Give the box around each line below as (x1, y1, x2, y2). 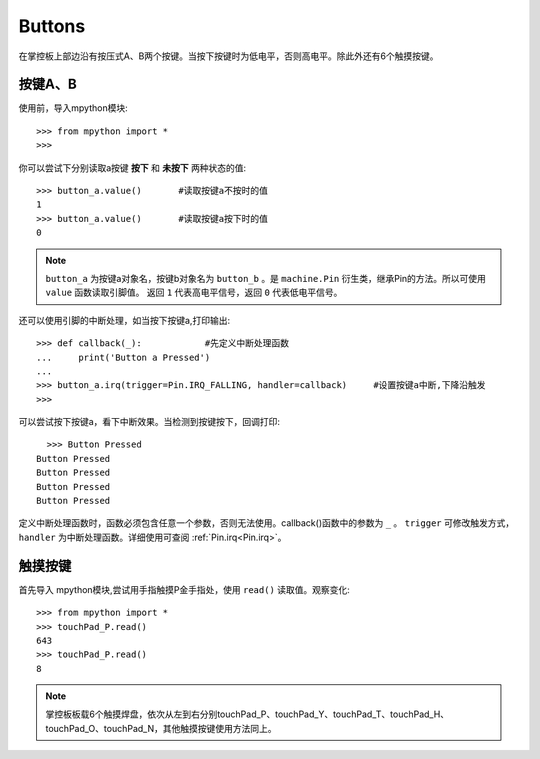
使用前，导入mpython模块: (18, 102, 129, 114)
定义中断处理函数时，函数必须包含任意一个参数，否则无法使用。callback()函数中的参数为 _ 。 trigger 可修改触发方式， (18, 517, 515, 529)
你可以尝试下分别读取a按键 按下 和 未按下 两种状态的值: (18, 161, 247, 174)
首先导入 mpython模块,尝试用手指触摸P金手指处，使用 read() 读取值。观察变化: (18, 583, 350, 595)
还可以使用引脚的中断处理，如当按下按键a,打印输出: (18, 314, 230, 326)
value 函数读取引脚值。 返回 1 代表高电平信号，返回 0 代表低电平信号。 (45, 286, 343, 299)
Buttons (18, 15, 86, 37)
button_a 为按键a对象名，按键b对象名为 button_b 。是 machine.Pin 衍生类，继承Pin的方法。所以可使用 (45, 272, 487, 284)
